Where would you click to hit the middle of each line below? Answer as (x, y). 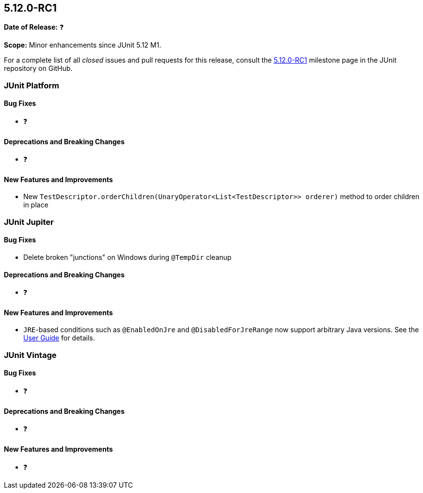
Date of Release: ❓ (34, 27)
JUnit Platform (32, 85)
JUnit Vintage (30, 355)
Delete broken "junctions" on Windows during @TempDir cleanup (128, 257)
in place (36, 205)
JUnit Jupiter (29, 222)
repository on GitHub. (38, 68)
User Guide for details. (59, 338)
